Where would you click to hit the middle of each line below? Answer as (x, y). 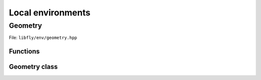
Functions (24, 51)
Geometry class (33, 67)
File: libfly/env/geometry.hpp (43, 38)
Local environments (50, 13)
